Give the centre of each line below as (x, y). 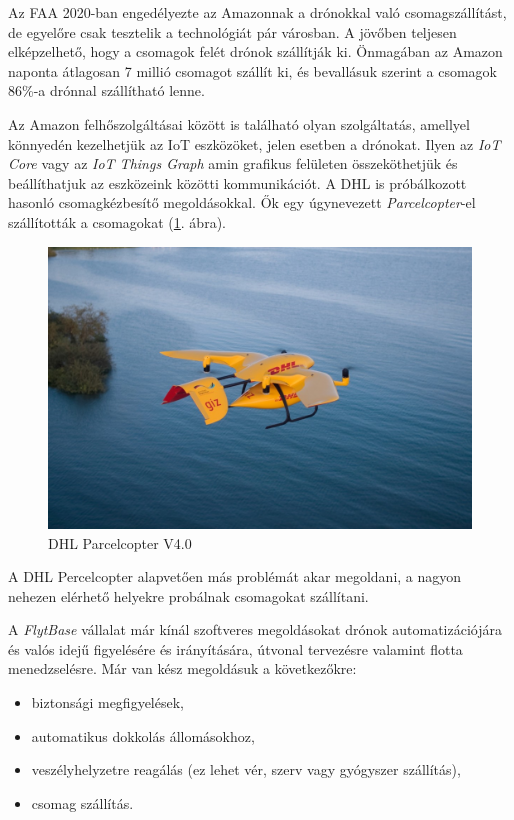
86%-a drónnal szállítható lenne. (106, 90)
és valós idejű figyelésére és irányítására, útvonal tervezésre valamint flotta (235, 648)
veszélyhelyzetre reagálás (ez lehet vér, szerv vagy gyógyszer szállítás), (246, 769)
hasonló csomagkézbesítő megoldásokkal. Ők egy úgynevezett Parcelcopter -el (242, 202)
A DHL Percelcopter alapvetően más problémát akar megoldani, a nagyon (235, 576)
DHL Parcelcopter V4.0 (120, 542)
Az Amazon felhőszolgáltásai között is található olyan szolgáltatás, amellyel (239, 123)
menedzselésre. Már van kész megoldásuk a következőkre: (182, 668)
